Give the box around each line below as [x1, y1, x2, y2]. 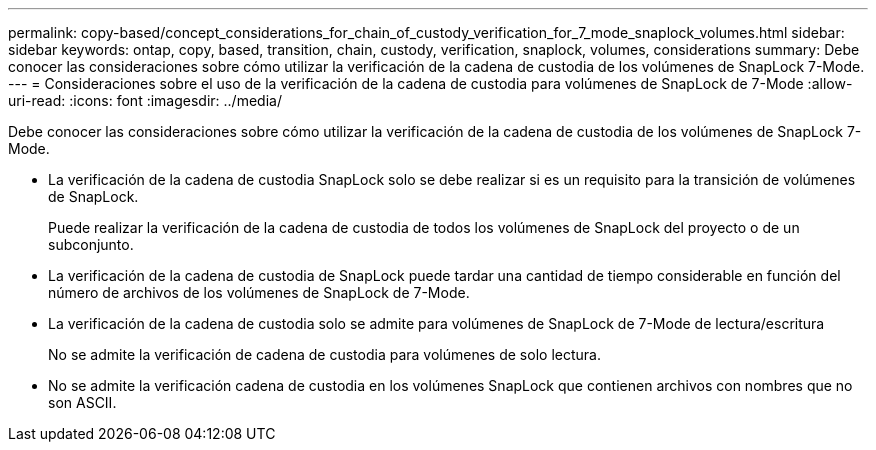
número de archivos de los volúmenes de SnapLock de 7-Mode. [48, 284, 470, 301]
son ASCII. [48, 394, 117, 411]
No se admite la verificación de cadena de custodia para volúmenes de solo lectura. [48, 346, 601, 363]
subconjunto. [48, 236, 134, 253]
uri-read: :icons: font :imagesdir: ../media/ [8, 92, 282, 109]
